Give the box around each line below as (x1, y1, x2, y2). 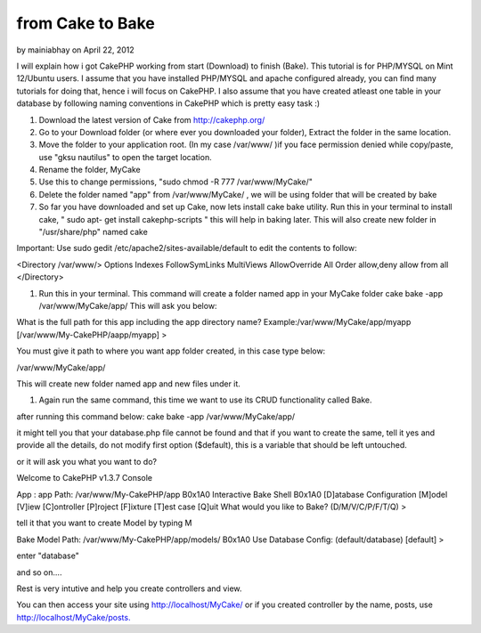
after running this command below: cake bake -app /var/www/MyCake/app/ (16, 410, 296, 422)
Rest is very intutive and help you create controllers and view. (16, 583, 242, 594)
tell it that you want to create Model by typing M (16, 517, 192, 529)
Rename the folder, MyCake (38, 165, 142, 175)
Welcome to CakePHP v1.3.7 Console (16, 473, 153, 483)
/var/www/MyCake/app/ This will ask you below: (38, 300, 217, 311)
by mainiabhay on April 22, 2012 (16, 45, 135, 55)
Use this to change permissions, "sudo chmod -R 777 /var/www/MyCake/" (38, 176, 314, 187)
